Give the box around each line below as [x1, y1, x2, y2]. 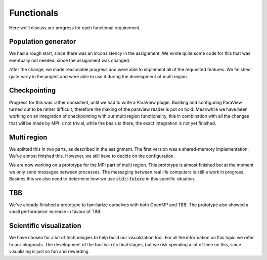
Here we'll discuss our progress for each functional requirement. [9, 25, 141, 31]
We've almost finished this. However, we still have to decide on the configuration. [9, 153, 175, 159]
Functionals [9, 7, 59, 18]
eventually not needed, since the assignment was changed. [9, 57, 131, 63]
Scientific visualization [9, 221, 82, 230]
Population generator [9, 38, 76, 46]
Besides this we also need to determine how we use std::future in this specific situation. [9, 176, 195, 182]
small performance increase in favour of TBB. [9, 209, 102, 215]
